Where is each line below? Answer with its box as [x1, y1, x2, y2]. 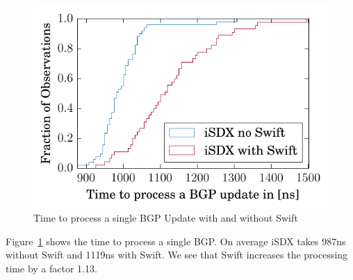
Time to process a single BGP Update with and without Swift [33, 211, 298, 225]
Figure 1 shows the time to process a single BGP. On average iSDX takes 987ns [6, 233, 346, 248]
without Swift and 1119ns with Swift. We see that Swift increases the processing [6, 247, 348, 262]
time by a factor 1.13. [6, 261, 97, 275]
